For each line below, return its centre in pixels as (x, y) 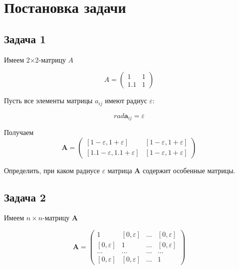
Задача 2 (25, 197)
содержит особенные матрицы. (189, 170)
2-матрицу (50, 59)
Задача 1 (25, 38)
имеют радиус (126, 101)
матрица (120, 170)
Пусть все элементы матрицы (48, 101)
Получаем (19, 132)
